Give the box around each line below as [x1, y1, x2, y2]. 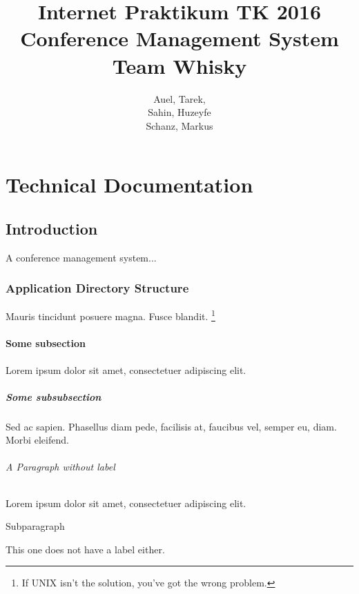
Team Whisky [112, 51, 247, 79]
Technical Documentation [6, 170, 253, 199]
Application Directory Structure [6, 279, 189, 297]
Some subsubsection [6, 389, 101, 404]
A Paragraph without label [6, 459, 115, 474]
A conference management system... [6, 250, 157, 264]
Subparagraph [6, 519, 65, 533]
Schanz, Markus [146, 118, 213, 132]
